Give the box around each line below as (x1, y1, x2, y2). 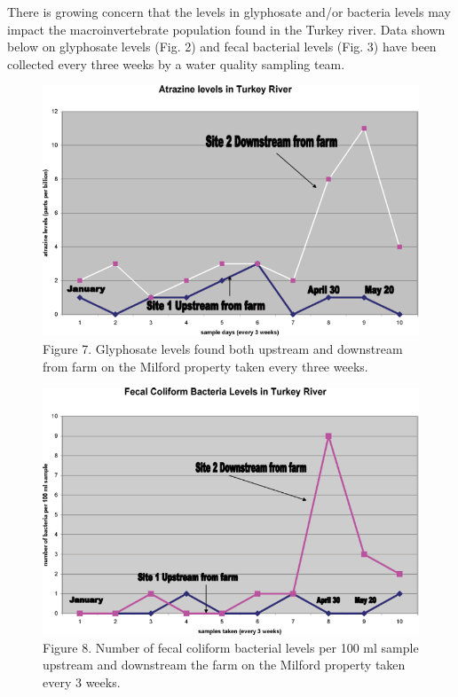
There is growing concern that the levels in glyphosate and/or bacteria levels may (7, 3, 451, 20)
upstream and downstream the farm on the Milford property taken (43, 655, 406, 674)
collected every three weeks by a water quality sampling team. (7, 54, 345, 73)
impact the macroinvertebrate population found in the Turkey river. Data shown (7, 20, 446, 38)
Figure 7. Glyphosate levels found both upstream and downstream (43, 340, 403, 358)
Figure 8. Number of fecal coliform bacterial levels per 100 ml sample (43, 638, 419, 656)
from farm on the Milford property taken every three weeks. (43, 356, 368, 375)
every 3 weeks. (43, 673, 121, 692)
